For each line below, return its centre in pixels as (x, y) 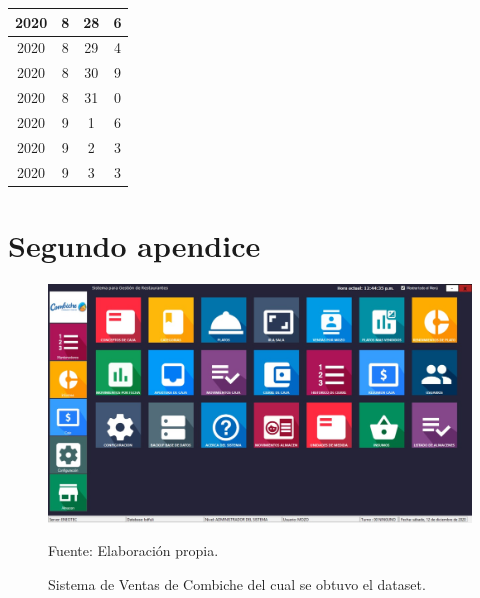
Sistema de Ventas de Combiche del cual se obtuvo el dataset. (237, 583)
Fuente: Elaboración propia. (133, 550)
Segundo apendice (134, 244)
